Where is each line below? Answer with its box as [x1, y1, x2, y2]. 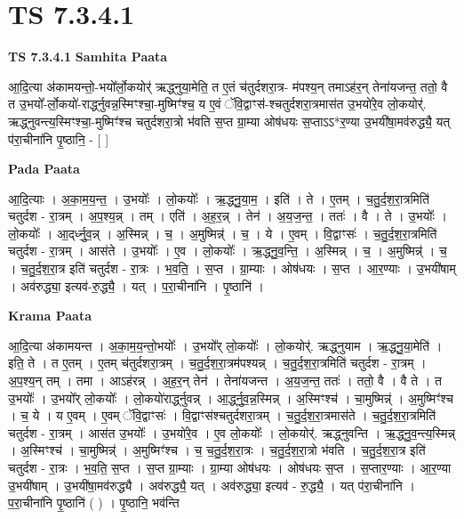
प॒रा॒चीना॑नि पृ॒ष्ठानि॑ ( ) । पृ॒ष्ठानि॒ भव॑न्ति [8, 493, 180, 512]
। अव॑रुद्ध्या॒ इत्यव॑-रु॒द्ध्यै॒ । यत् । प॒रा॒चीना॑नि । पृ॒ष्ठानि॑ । [8, 276, 264, 295]
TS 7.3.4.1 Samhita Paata [8, 47, 168, 66]
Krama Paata [8, 306, 92, 325]
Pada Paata [8, 159, 80, 178]
